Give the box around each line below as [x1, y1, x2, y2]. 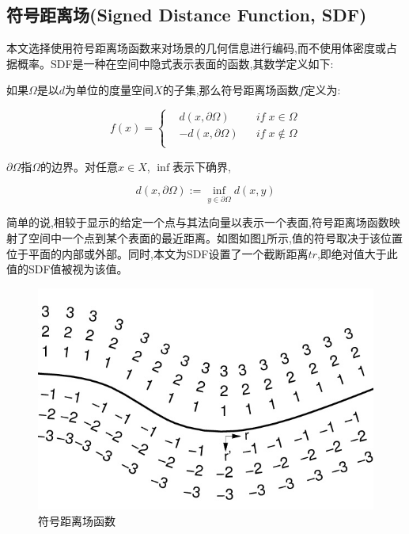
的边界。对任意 [40, 158, 119, 174]
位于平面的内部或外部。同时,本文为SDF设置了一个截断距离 [6, 245, 309, 261]
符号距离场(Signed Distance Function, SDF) [6, 2, 367, 27]
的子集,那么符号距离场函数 [162, 82, 299, 98]
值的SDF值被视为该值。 [6, 261, 128, 277]
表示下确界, [172, 158, 231, 174]
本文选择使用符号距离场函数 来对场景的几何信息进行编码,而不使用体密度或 [6, 40, 386, 56]
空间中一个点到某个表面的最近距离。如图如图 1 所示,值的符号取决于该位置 [28, 229, 403, 246]
